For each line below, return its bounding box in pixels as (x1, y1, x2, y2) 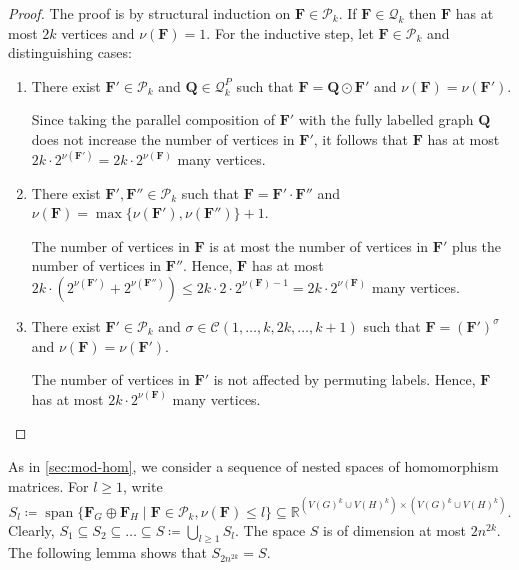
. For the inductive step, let (206, 22, 374, 43)
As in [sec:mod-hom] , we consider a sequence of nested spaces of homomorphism (8, 455, 499, 476)
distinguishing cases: (8, 42, 132, 63)
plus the (451, 235, 502, 256)
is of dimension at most (323, 519, 466, 540)
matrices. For (8, 475, 89, 496)
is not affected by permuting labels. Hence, (213, 369, 476, 390)
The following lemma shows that (8, 542, 207, 563)
